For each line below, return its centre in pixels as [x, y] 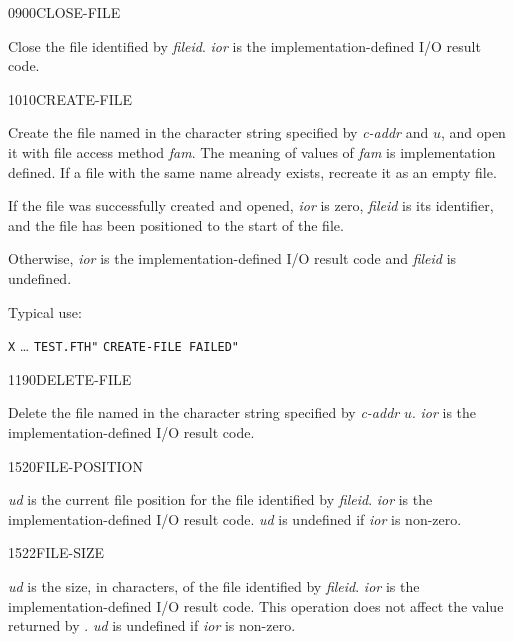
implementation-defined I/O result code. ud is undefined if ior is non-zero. [235, 518]
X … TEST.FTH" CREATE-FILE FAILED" [124, 345]
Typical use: [45, 311]
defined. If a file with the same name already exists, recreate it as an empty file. [252, 171]
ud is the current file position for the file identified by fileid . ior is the [220, 499]
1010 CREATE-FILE [70, 98]
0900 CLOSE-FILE [64, 12]
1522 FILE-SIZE [56, 552]
